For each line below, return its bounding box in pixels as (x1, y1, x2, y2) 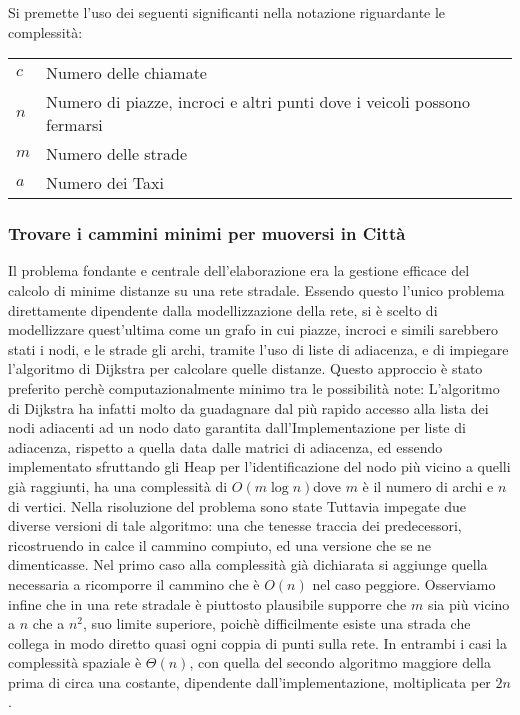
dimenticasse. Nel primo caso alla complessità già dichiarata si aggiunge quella (8, 554, 488, 575)
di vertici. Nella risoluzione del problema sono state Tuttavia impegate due (8, 495, 467, 516)
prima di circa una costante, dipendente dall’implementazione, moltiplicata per (8, 671, 491, 692)
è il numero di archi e (362, 475, 494, 496)
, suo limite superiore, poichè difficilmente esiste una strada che (82, 613, 471, 634)
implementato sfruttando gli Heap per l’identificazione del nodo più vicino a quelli (8, 456, 511, 477)
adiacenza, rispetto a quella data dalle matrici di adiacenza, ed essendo (8, 436, 443, 457)
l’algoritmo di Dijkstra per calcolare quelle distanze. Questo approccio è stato (8, 358, 483, 379)
